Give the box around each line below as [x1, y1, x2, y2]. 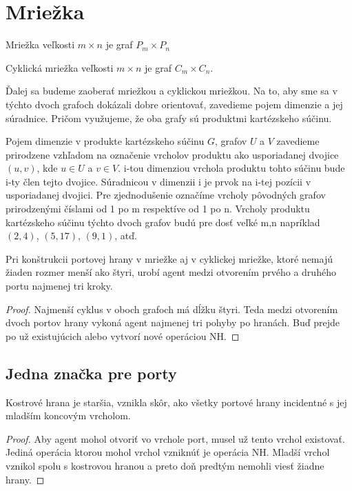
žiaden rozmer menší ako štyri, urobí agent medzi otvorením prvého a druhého [6, 265, 336, 279]
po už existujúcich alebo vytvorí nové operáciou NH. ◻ [6, 328, 240, 343]
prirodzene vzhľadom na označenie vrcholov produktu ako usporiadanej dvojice [6, 147, 339, 161]
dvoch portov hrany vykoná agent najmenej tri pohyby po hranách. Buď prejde [6, 315, 340, 330]
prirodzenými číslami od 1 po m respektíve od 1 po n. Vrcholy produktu [6, 201, 310, 216]
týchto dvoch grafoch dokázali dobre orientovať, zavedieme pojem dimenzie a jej [6, 97, 343, 111]
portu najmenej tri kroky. [6, 279, 113, 293]
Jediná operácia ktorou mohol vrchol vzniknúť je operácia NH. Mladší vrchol [6, 445, 330, 459]
